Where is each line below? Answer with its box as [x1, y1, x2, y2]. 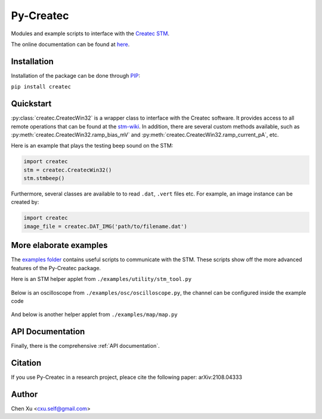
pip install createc [11, 84, 72, 90]
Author [11, 389, 38, 399]
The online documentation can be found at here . [11, 41, 130, 48]
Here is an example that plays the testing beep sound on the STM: [11, 142, 174, 149]
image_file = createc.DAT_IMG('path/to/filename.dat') [23, 223, 187, 230]
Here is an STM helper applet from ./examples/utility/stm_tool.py [11, 276, 192, 283]
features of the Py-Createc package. [11, 264, 101, 271]
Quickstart [11, 99, 52, 109]
